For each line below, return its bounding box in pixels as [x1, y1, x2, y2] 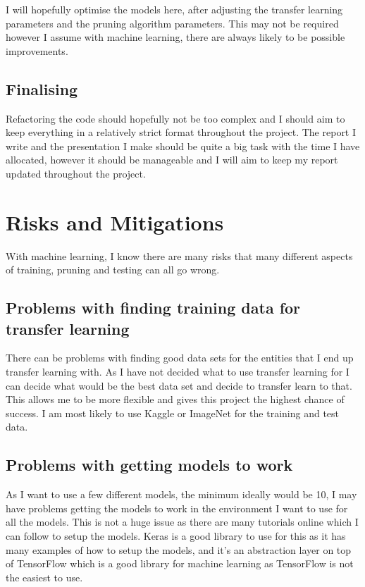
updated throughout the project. [6, 166, 146, 180]
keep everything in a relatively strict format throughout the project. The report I [6, 125, 357, 140]
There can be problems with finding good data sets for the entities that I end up [6, 350, 354, 365]
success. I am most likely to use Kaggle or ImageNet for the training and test [6, 405, 340, 420]
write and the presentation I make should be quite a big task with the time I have [6, 138, 360, 153]
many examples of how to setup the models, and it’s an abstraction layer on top [6, 542, 352, 557]
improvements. [6, 43, 68, 58]
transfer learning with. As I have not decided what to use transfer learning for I [6, 364, 349, 379]
